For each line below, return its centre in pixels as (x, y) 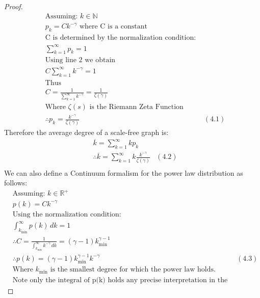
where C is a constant (113, 27)
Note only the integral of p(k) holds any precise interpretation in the (120, 280)
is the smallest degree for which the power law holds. (133, 270)
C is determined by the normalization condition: (121, 37)
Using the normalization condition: (67, 214)
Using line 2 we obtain (80, 60)
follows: (16, 183)
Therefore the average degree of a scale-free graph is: (86, 132)
